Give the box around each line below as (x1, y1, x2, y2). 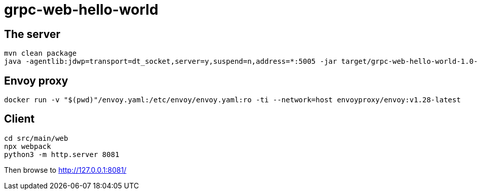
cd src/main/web (4, 134, 68, 142)
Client (4, 112, 35, 126)
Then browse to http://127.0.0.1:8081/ (4, 165, 127, 174)
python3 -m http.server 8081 (4, 150, 119, 159)
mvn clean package (4, 49, 77, 58)
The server (4, 27, 60, 41)
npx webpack (4, 142, 51, 150)
